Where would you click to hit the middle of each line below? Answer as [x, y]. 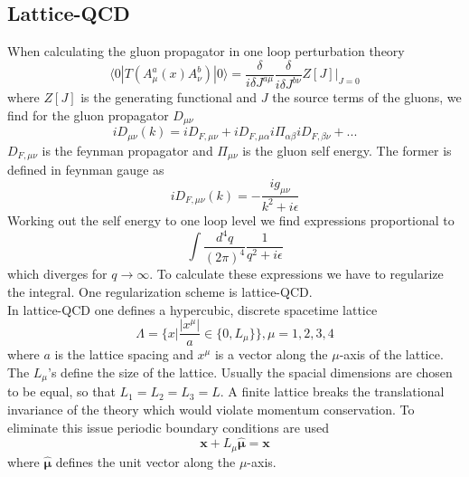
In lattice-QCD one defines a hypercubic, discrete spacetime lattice [192, 309]
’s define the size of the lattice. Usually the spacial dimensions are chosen [250, 372]
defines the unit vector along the [145, 461]
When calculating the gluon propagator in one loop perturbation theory [206, 51]
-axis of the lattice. [391, 354]
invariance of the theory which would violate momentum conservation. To [211, 409]
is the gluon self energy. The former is [347, 150]
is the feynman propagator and [127, 150]
